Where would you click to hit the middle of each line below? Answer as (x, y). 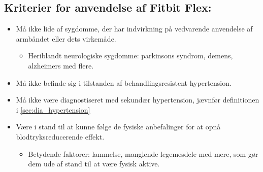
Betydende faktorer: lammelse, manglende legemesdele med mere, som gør (143, 153)
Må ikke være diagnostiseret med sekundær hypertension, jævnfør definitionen (138, 100)
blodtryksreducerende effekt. (60, 136)
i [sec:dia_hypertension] (53, 109)
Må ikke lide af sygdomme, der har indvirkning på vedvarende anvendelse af (134, 29)
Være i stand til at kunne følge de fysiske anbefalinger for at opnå (118, 127)
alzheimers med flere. (61, 65)
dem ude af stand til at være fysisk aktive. (94, 164)
